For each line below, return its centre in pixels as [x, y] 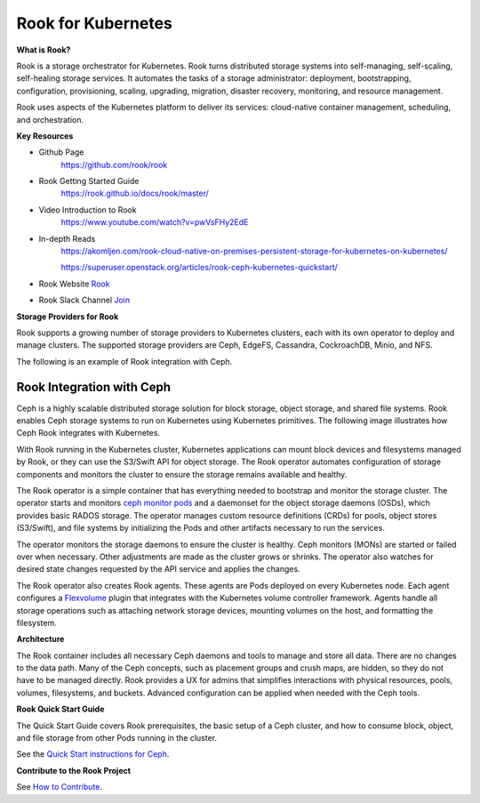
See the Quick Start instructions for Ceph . [93, 754]
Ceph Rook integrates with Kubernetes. [88, 433]
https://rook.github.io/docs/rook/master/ [135, 193]
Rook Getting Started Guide [89, 181]
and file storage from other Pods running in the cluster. [117, 738]
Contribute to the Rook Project [74, 770]
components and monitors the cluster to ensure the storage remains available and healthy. [182, 474]
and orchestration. [50, 119]
